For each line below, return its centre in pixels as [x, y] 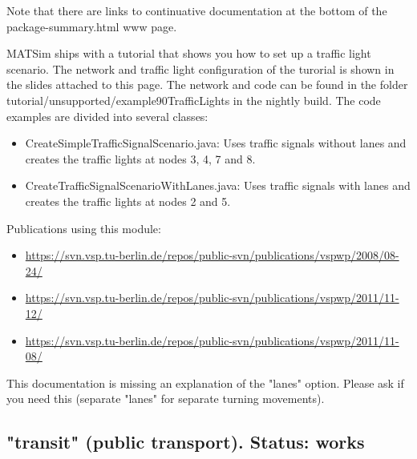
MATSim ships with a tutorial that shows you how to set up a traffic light [189, 53]
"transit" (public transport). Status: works [186, 442]
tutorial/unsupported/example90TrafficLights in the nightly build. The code [194, 100]
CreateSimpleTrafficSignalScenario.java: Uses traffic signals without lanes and [216, 143]
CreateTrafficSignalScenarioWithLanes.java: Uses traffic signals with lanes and [218, 185]
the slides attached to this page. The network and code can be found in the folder [207, 85]
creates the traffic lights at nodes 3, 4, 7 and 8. [140, 158]
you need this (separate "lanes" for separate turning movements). [166, 399]
